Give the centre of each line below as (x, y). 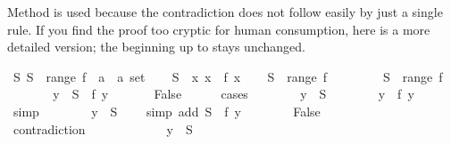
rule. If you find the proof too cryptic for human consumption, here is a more (219, 29)
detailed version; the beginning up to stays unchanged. (156, 47)
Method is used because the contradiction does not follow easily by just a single (225, 12)
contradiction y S (103, 128)
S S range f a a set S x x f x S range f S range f (228, 76)
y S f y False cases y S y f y (234, 94)
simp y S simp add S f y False (167, 111)
